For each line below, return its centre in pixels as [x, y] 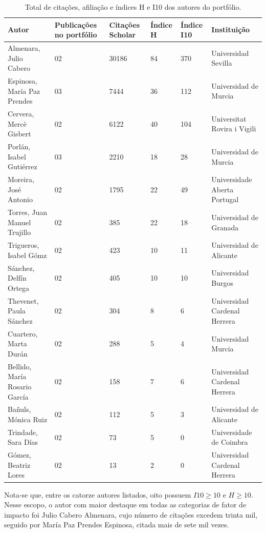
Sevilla [222, 63]
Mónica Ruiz [28, 419]
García [18, 396]
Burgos [223, 283]
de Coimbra [230, 442]
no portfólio [76, 35]
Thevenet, [23, 300]
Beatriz [19, 465]
